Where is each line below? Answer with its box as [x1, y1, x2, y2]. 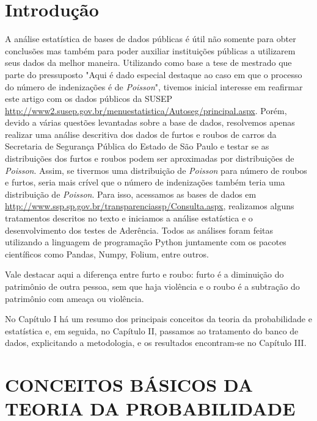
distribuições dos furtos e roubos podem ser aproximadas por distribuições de [5, 152, 294, 165]
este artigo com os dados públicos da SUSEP [5, 92, 173, 105]
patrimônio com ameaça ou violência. [5, 292, 144, 304]
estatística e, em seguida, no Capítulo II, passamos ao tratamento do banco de [5, 324, 299, 337]
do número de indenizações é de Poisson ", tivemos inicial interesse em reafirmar [5, 80, 303, 93]
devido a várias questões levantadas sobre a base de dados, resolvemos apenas [5, 116, 295, 129]
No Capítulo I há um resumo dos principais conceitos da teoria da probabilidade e [5, 312, 312, 325]
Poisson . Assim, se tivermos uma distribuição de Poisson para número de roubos [5, 164, 307, 176]
